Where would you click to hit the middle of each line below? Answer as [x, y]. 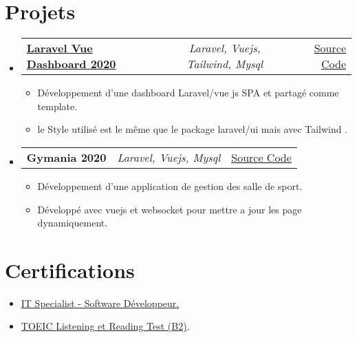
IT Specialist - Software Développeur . [100, 303]
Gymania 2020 [66, 157]
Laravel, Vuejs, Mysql [169, 157]
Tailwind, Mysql [225, 64]
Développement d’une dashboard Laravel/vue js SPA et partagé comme [188, 93]
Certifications [70, 270]
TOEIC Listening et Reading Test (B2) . [105, 326]
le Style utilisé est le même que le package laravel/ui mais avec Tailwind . [193, 129]
